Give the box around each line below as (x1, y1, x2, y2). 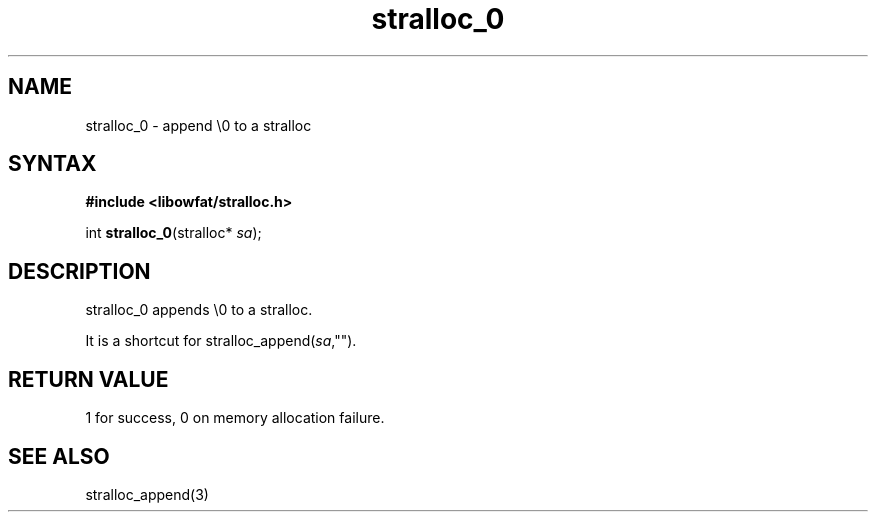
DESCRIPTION (8, 258, 151, 284)
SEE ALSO (8, 443, 110, 469)
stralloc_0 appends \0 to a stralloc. (85, 301, 313, 319)
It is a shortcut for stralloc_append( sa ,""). (85, 332, 357, 350)
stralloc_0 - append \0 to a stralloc (85, 116, 312, 134)
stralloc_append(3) (85, 485, 209, 503)
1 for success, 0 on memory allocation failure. (85, 409, 385, 427)
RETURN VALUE (8, 366, 169, 392)
